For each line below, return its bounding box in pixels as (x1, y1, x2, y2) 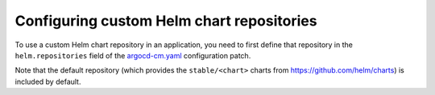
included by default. (14, 77, 81, 86)
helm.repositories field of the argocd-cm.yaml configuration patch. (14, 50, 251, 60)
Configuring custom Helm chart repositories (14, 12, 317, 30)
